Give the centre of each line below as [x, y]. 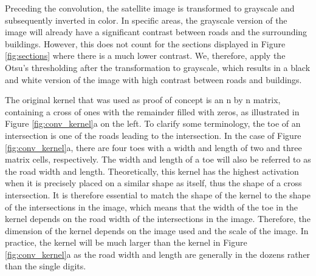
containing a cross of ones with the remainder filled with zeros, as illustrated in [152, 111]
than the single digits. [46, 266]
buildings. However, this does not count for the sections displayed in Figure [145, 43]
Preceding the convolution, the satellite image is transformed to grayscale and [150, 8]
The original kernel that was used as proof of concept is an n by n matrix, [143, 100]
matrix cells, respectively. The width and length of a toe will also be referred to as [158, 159]
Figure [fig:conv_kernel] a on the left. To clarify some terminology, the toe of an [153, 123]
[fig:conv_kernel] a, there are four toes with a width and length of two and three [153, 147]
